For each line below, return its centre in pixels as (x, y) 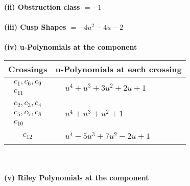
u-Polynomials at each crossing (118, 69)
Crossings (28, 69)
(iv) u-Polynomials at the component (71, 47)
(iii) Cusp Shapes (35, 27)
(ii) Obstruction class (42, 7)
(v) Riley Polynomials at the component (77, 178)
